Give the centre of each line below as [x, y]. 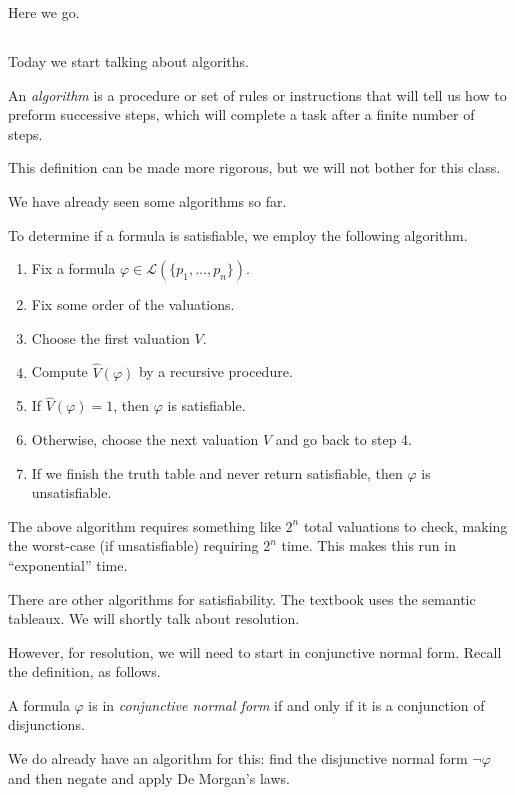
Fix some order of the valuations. [133, 304]
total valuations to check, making [405, 525]
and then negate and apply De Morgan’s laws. [149, 777]
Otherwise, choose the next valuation [145, 438]
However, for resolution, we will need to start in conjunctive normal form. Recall [255, 651]
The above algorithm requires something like [144, 525]
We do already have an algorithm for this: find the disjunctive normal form [238, 758]
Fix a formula [73, 268]
